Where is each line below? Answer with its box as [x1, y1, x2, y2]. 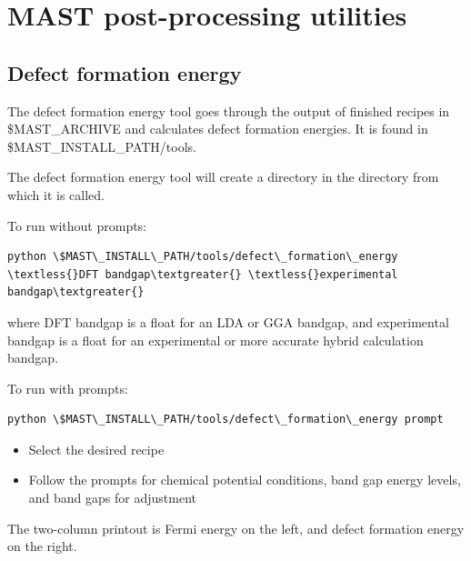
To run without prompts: [7, 215, 147, 235]
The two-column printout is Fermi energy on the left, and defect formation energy [7, 518, 465, 537]
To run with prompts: [7, 378, 128, 397]
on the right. [7, 536, 77, 556]
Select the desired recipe [28, 439, 165, 458]
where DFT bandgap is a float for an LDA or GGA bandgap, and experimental [7, 312, 449, 331]
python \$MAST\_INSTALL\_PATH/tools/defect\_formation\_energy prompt [7, 413, 444, 426]
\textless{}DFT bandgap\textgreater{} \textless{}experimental [7, 267, 398, 281]
